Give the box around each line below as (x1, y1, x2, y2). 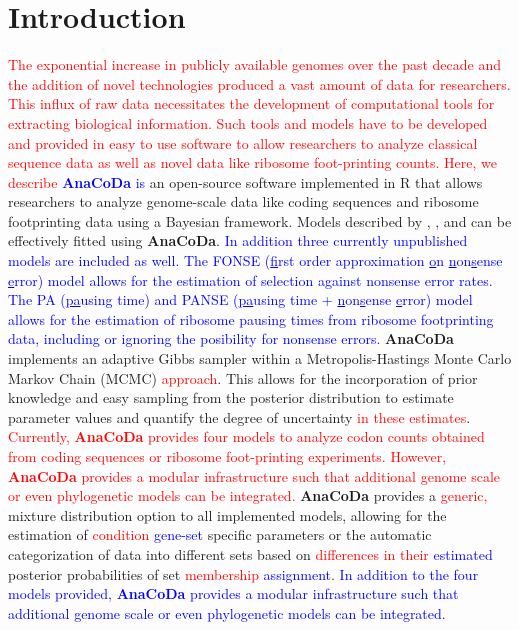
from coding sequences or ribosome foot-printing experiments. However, (8, 446, 447, 466)
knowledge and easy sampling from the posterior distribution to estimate (8, 387, 454, 408)
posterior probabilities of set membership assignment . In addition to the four (8, 563, 479, 584)
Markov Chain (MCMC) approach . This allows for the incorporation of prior (8, 367, 478, 388)
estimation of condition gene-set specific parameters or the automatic (8, 524, 432, 545)
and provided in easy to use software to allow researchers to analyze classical (8, 132, 478, 153)
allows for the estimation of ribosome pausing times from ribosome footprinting (8, 308, 494, 329)
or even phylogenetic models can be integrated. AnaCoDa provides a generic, (8, 485, 488, 506)
